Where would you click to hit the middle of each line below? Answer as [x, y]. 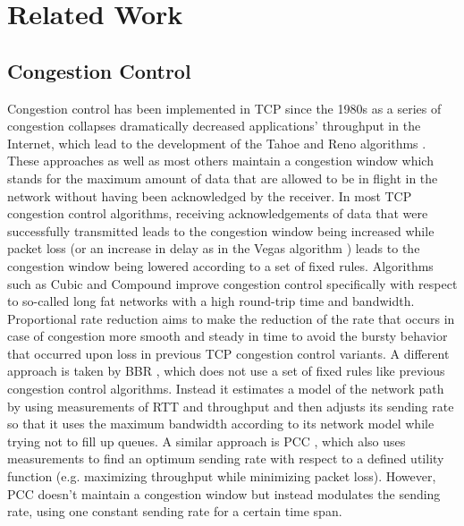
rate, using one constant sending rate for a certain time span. [175, 511]
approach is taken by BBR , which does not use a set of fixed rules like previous [226, 371]
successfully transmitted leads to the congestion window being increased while [221, 230]
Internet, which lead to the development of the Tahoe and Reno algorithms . [217, 143]
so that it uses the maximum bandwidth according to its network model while [221, 424]
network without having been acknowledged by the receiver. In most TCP [210, 195]
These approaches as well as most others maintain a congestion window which [220, 161]
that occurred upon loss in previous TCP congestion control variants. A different [228, 353]
